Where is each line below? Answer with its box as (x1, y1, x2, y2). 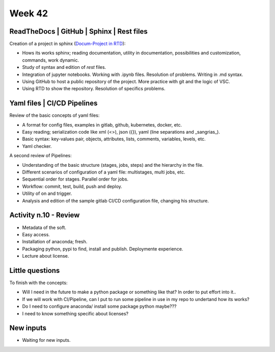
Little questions (9, 266, 60, 275)
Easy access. (22, 231, 50, 237)
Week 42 (9, 8, 48, 19)
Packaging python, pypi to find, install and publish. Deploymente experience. (22, 245, 183, 252)
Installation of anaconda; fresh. (22, 239, 88, 245)
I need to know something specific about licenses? (22, 310, 129, 316)
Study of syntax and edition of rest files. (22, 64, 106, 70)
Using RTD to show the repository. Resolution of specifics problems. (22, 86, 166, 92)
